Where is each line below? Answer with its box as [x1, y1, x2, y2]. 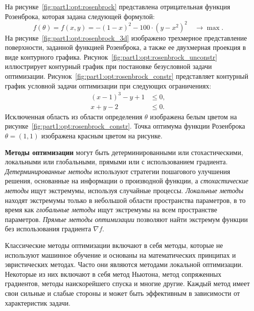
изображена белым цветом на [150, 111, 237, 121]
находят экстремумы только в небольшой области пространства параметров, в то [5, 195, 246, 205]
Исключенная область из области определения [5, 111, 142, 121]
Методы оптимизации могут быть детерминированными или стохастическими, [5, 147, 243, 157]
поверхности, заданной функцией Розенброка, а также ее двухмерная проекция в [5, 42, 246, 52]
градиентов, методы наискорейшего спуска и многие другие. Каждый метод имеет [5, 278, 250, 289]
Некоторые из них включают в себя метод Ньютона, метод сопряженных [5, 268, 222, 279]
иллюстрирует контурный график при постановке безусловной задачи [5, 61, 212, 71]
